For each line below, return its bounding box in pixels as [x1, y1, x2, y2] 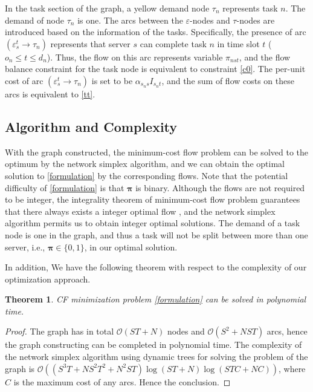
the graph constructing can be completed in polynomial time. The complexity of [5, 338, 302, 351]
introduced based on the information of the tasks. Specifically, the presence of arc [5, 25, 306, 38]
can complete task [140, 37, 207, 50]
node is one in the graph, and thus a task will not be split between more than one [5, 228, 308, 241]
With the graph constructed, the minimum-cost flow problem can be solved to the [5, 145, 308, 158]
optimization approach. [5, 272, 91, 285]
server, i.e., [5, 240, 45, 253]
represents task [222, 2, 278, 14]
